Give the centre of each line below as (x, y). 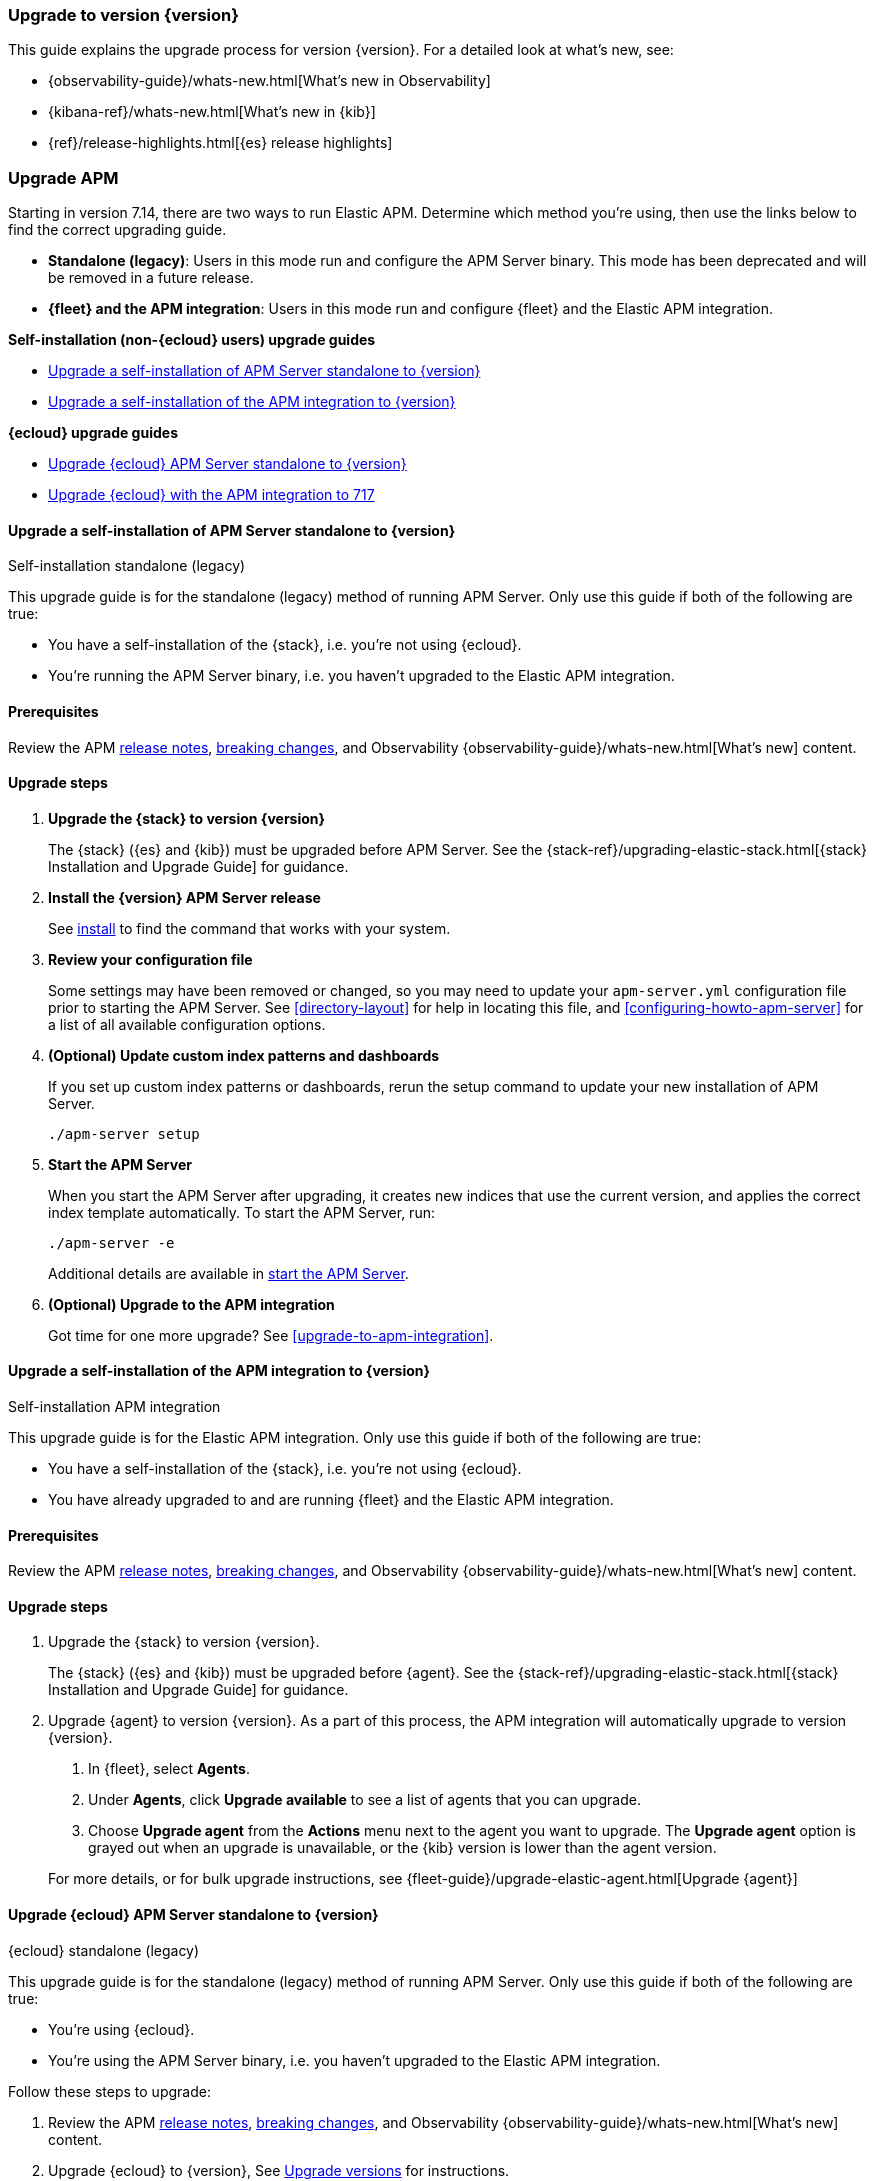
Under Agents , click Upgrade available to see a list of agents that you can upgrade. (364, 1800)
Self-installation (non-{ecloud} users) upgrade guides (192, 340)
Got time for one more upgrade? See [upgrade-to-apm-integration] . (271, 1335)
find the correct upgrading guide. (117, 230)
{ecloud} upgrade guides (93, 433)
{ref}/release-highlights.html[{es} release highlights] (220, 143)
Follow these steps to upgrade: (109, 2091)
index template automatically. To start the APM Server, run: (241, 1212)
